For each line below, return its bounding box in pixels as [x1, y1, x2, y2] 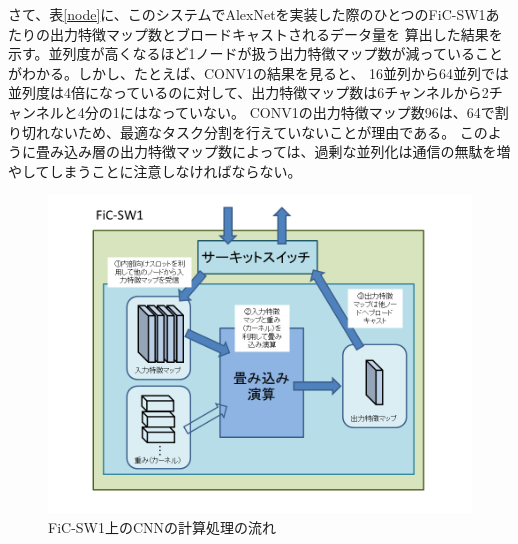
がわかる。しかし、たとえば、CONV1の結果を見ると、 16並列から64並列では [8, 62, 510, 83]
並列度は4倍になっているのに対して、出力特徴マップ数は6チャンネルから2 [8, 82, 489, 103]
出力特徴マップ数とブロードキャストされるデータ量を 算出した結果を [49, 23, 503, 44]
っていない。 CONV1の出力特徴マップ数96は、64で [161, 101, 495, 122]
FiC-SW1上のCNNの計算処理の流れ [48, 516, 277, 537]
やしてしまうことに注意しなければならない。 [8, 160, 302, 181]
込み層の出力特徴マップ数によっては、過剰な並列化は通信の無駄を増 [63, 141, 511, 162]
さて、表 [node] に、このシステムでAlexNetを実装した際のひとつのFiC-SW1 [8, 4, 486, 24]
